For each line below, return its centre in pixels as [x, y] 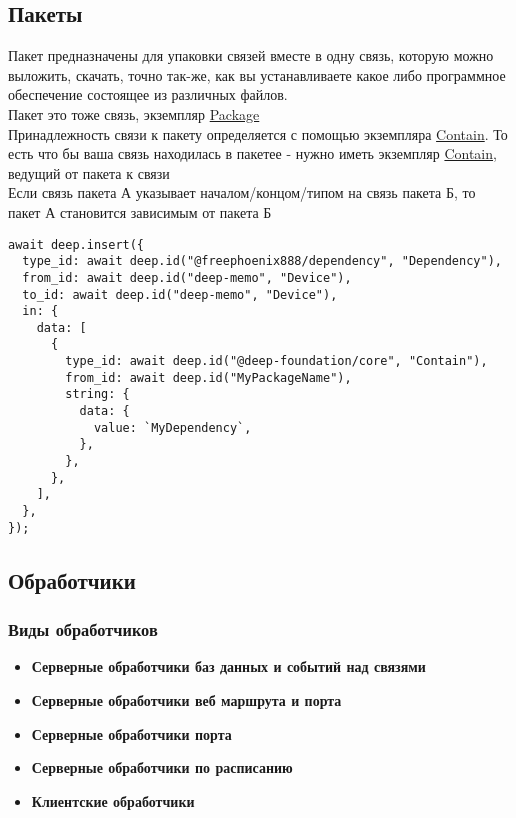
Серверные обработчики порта [131, 733]
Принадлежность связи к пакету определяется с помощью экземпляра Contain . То [258, 133]
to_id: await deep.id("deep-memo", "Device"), [180, 294]
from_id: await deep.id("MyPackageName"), [208, 377]
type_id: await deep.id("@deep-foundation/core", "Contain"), [276, 361]
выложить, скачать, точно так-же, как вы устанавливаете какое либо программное [257, 74]
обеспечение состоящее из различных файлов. [148, 94]
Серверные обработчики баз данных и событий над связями [228, 666]
